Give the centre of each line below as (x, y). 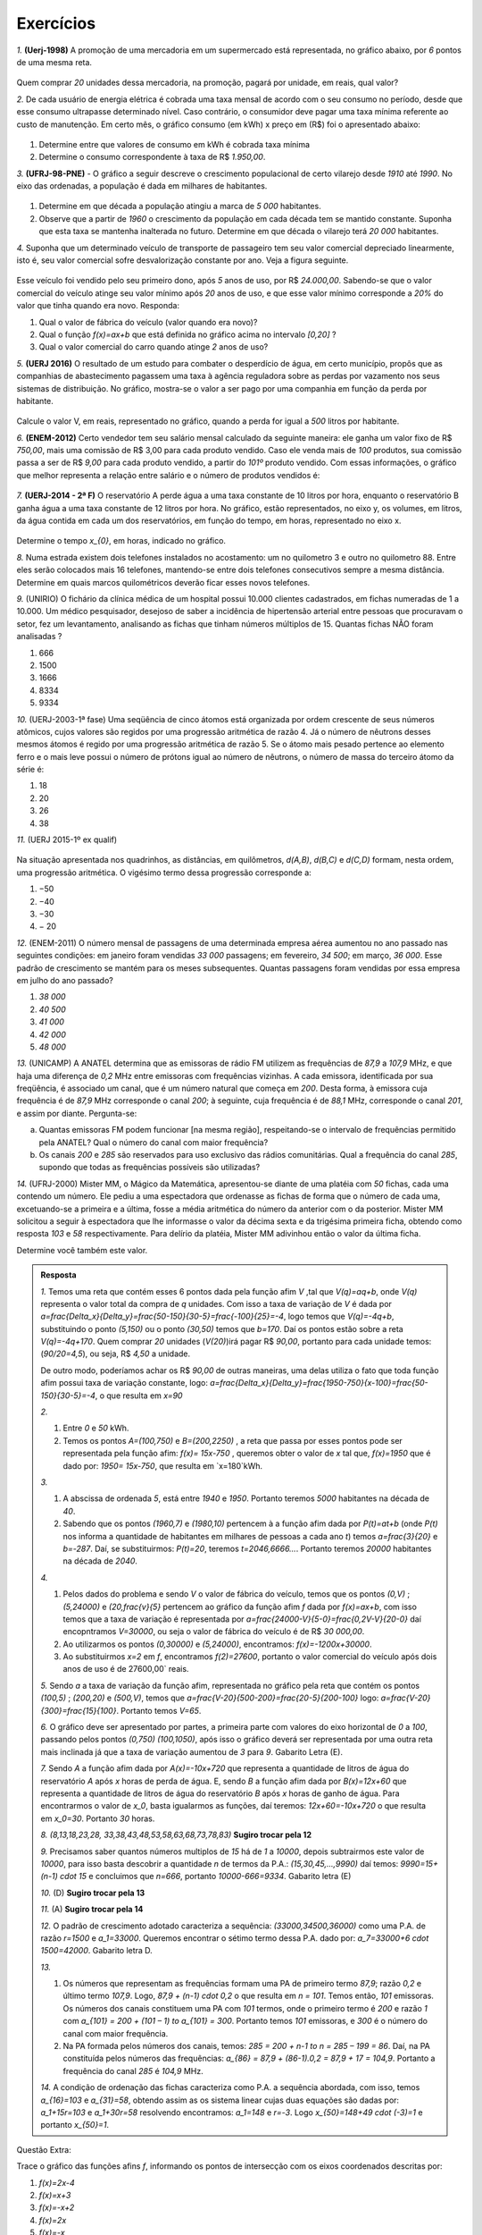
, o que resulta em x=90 (139, 1396)
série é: (30, 770)
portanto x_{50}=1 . (75, 2125)
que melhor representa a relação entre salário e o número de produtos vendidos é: (168, 475)
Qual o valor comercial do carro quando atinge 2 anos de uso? (154, 347)
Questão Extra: (44, 2149)
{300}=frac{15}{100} (79, 1710)
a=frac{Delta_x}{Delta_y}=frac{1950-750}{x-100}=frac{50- (319, 1383)
